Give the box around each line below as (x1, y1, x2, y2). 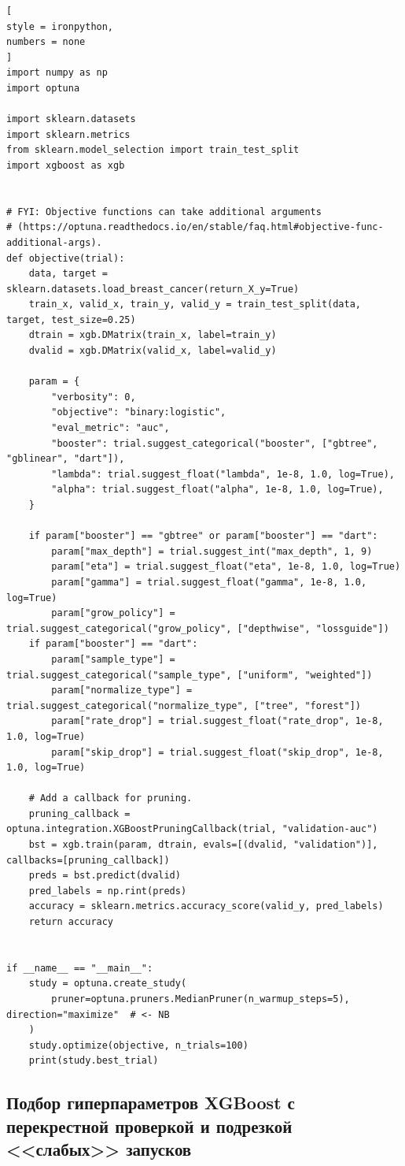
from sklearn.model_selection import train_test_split (6, 144, 300, 156)
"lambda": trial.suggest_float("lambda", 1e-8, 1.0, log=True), (51, 468, 395, 480)
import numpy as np (6, 67, 108, 79)
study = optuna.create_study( (28, 978, 187, 990)
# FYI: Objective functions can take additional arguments (6, 206, 322, 217)
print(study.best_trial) (28, 1055, 159, 1067)
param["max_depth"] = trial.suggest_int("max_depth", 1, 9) (51, 545, 373, 557)
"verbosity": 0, (51, 391, 136, 403)
